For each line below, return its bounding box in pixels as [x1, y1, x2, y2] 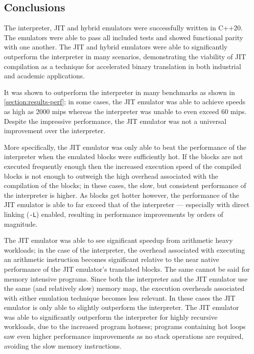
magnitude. [4, 218, 38, 229]
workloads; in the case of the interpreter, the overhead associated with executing [4, 244, 245, 255]
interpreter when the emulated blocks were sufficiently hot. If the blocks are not [4, 151, 243, 162]
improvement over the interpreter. [4, 125, 106, 136]
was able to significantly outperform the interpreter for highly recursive [4, 311, 218, 322]
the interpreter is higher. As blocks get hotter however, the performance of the [4, 189, 239, 200]
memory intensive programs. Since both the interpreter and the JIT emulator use [4, 273, 248, 283]
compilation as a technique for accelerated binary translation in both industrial [4, 61, 241, 71]
